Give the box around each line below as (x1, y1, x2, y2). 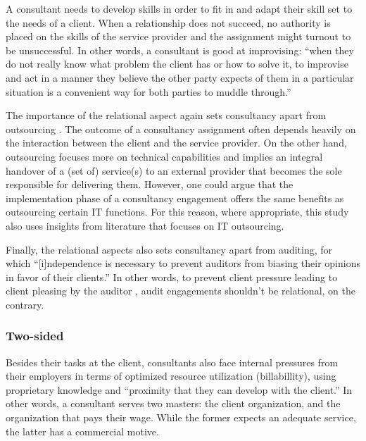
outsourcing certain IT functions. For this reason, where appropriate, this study (6, 204, 349, 219)
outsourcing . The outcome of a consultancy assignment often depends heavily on (6, 121, 356, 136)
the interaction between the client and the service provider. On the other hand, (6, 135, 347, 150)
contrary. (6, 297, 44, 311)
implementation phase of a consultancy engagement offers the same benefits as (6, 190, 344, 205)
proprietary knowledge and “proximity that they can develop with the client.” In (6, 382, 353, 397)
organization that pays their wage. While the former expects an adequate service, (6, 410, 356, 425)
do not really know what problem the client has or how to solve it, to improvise (6, 56, 348, 71)
